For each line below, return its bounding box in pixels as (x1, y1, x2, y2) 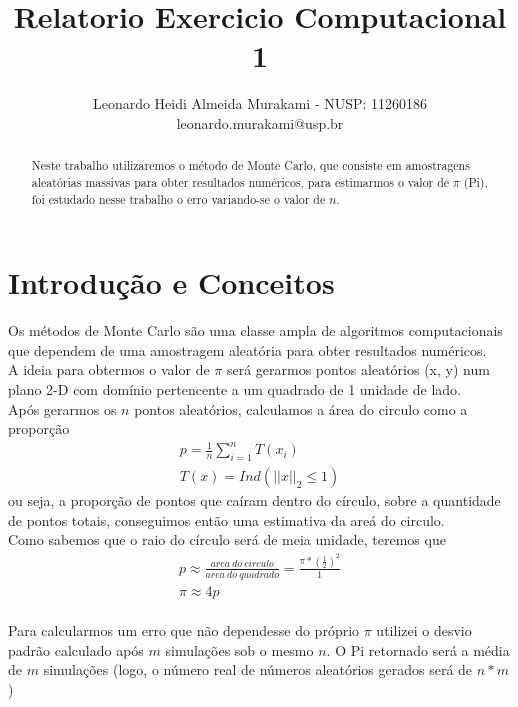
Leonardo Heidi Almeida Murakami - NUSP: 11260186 (92, 93, 428, 114)
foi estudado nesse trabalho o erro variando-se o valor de (31, 190, 326, 207)
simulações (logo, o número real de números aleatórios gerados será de (43, 659, 473, 680)
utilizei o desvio (376, 620, 472, 641)
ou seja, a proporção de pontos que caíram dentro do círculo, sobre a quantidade (8, 490, 501, 511)
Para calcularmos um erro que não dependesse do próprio (8, 620, 360, 641)
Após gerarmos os (8, 398, 117, 419)
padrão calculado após (8, 639, 144, 660)
